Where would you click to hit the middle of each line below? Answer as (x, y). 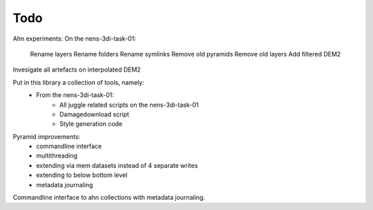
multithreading (57, 156)
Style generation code (91, 124)
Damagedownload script (94, 114)
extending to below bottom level (82, 175)
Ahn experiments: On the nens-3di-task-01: (74, 39)
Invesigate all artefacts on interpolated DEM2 (77, 70)
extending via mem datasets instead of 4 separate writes (117, 165)
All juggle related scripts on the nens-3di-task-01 (129, 105)
